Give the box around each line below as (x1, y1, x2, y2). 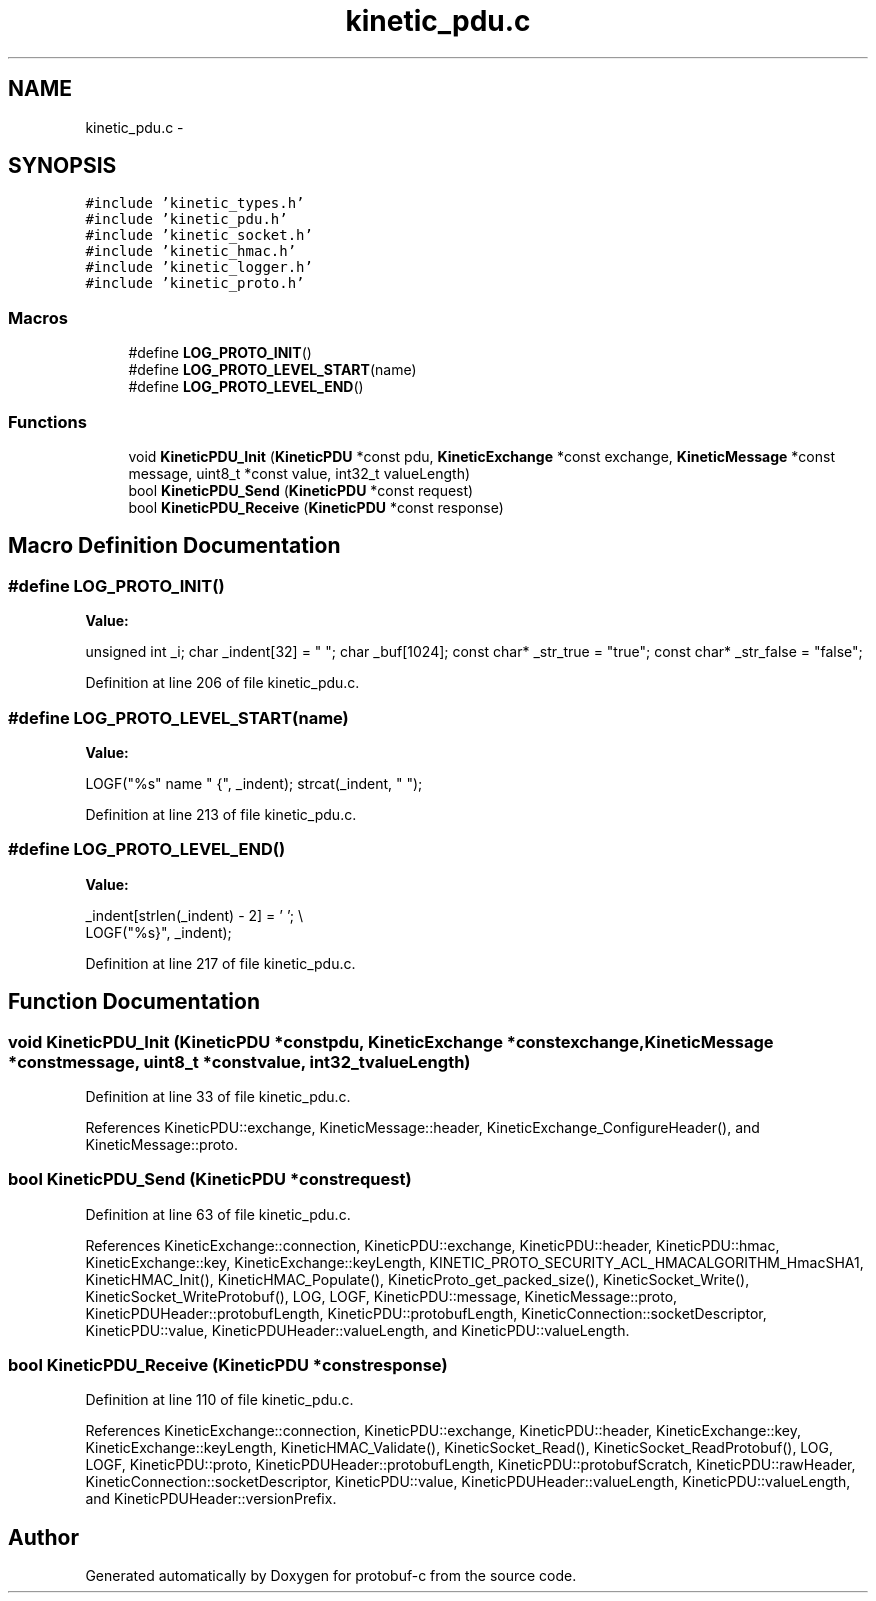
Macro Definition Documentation (8, 533, 341, 559)
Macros (8, 307, 68, 328)
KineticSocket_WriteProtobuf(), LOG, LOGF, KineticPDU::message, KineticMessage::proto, (85, 1287, 678, 1305)
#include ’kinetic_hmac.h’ (85, 243, 297, 260)
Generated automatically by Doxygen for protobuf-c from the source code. (85, 1567, 577, 1585)
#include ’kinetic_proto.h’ (85, 275, 305, 292)
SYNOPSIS (8, 153, 117, 179)
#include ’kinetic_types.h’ (85, 195, 305, 212)
